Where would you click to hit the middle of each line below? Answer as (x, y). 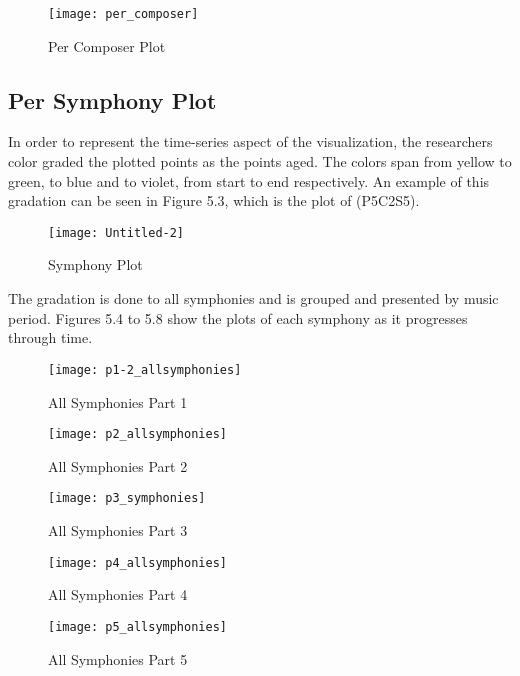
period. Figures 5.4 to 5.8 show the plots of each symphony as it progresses (238, 317)
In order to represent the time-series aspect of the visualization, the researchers (250, 141)
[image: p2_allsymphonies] (137, 434)
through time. (50, 337)
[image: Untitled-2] (116, 232)
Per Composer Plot (107, 45)
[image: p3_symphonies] (127, 498)
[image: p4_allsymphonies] (137, 562)
